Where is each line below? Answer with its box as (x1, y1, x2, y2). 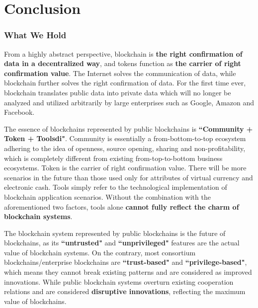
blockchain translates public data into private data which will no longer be (4, 87, 231, 97)
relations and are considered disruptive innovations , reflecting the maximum (4, 286, 246, 297)
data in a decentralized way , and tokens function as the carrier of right (4, 58, 241, 69)
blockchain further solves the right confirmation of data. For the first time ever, (4, 77, 246, 88)
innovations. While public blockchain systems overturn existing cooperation (4, 276, 234, 287)
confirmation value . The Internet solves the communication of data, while (4, 68, 236, 78)
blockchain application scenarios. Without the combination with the (4, 191, 211, 202)
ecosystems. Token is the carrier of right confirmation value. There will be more (4, 162, 247, 173)
